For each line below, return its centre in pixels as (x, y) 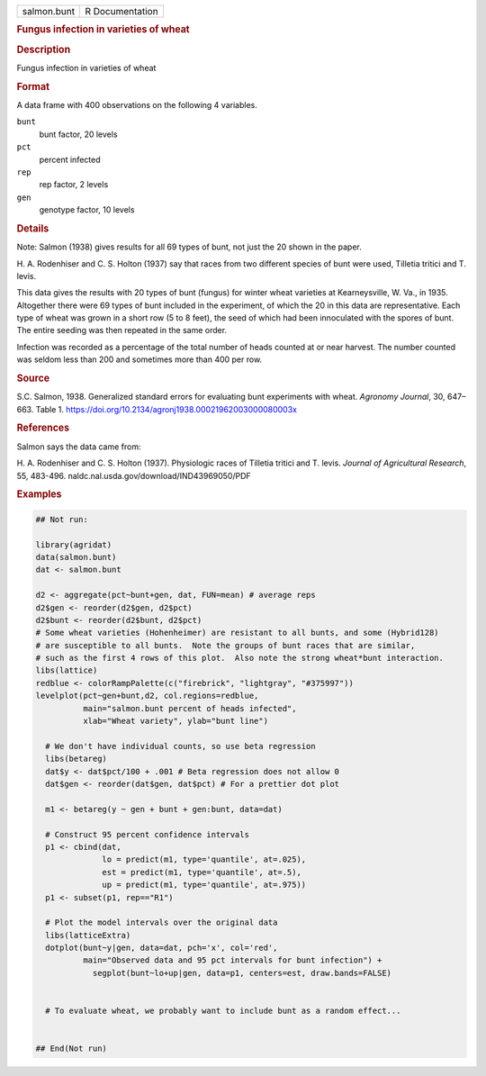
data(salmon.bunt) (76, 557)
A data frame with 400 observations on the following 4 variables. (137, 104)
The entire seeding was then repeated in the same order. (122, 330)
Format (33, 86)
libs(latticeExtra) (88, 935)
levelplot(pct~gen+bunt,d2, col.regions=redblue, (147, 696)
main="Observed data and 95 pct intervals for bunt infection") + (232, 960)
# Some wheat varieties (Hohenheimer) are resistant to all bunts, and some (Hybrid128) (238, 633)
